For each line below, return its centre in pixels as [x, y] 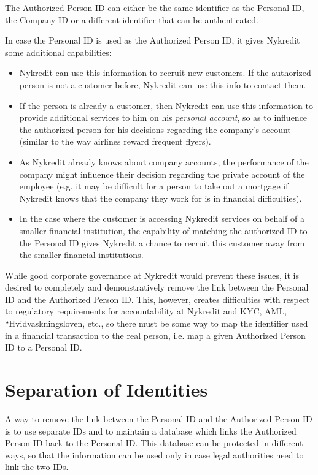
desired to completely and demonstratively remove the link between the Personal [157, 287]
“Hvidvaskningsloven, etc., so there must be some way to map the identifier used [157, 323]
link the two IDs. [37, 467]
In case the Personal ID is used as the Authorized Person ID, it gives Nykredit [153, 40]
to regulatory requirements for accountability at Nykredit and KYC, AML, [146, 311]
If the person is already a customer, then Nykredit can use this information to [166, 105]
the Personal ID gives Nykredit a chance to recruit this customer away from [162, 242]
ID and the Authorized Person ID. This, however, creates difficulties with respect [157, 299]
